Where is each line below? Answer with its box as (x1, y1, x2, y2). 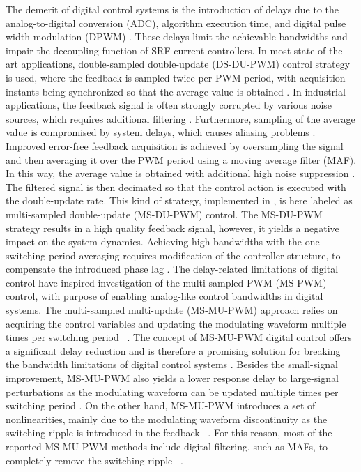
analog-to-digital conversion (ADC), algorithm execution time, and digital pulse (6, 15, 346, 30)
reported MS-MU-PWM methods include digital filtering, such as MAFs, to (6, 439, 328, 453)
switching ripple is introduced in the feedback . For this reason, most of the (6, 425, 332, 440)
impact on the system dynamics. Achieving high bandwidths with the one (6, 234, 320, 249)
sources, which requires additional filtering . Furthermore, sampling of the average (6, 111, 355, 125)
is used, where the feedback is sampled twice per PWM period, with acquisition (6, 70, 346, 84)
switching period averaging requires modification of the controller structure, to (6, 248, 341, 262)
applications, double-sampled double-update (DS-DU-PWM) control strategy (21, 56, 351, 71)
